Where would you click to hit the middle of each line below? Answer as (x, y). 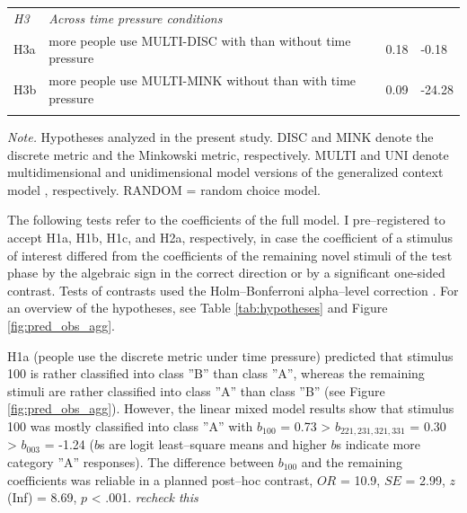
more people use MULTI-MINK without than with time (203, 80)
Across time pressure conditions (136, 18)
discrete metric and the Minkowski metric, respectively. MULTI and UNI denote (228, 154)
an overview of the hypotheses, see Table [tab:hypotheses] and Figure (198, 308)
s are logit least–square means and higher (213, 444)
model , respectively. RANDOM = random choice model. (164, 189)
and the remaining (352, 461)
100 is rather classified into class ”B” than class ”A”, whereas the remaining (216, 373)
